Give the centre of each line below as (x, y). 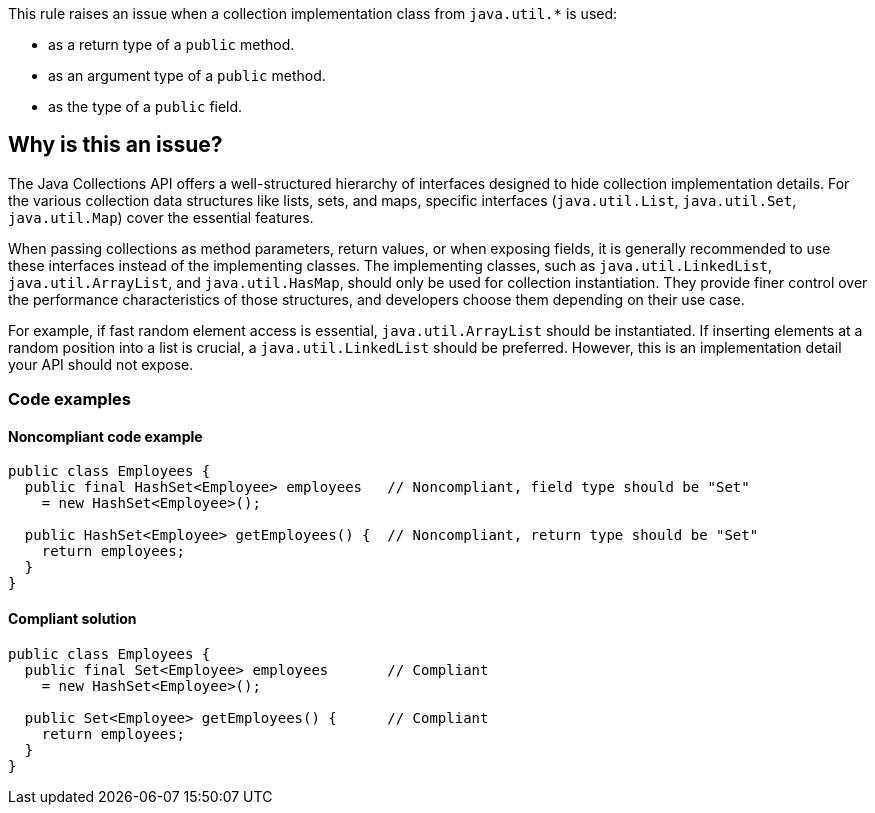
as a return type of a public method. (171, 44)
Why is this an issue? (115, 145)
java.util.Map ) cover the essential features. (161, 217)
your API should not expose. (101, 364)
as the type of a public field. (145, 106)
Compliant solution (72, 619)
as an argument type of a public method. (187, 75)
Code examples (70, 399)
